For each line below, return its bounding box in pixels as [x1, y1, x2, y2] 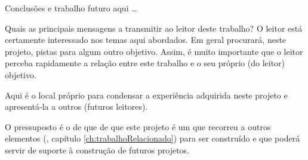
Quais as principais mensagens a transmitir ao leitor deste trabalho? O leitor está [5, 21, 303, 34]
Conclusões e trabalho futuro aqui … [5, 2, 137, 14]
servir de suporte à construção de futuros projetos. [5, 143, 190, 156]
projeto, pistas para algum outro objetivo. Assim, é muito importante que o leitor [5, 45, 303, 57]
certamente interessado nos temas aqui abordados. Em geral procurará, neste [5, 33, 287, 46]
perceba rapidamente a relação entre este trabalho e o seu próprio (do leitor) [5, 57, 285, 69]
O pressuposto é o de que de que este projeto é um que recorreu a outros [5, 120, 271, 133]
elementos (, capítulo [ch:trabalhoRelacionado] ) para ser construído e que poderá [5, 132, 300, 144]
